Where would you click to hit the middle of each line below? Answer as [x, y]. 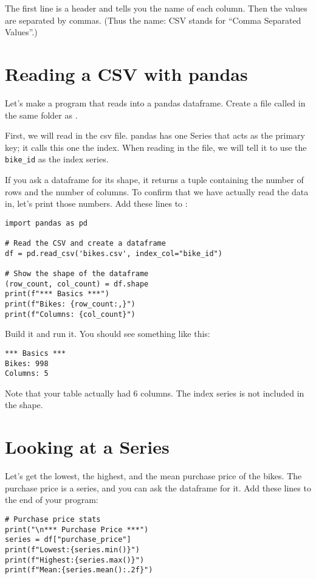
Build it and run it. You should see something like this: [108, 334]
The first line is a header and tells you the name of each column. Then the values [156, 8]
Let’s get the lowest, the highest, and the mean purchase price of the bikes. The [153, 476]
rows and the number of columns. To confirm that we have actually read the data [157, 191]
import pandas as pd [46, 223]
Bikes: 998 [27, 363]
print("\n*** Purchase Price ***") [77, 529]
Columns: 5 [27, 374]
